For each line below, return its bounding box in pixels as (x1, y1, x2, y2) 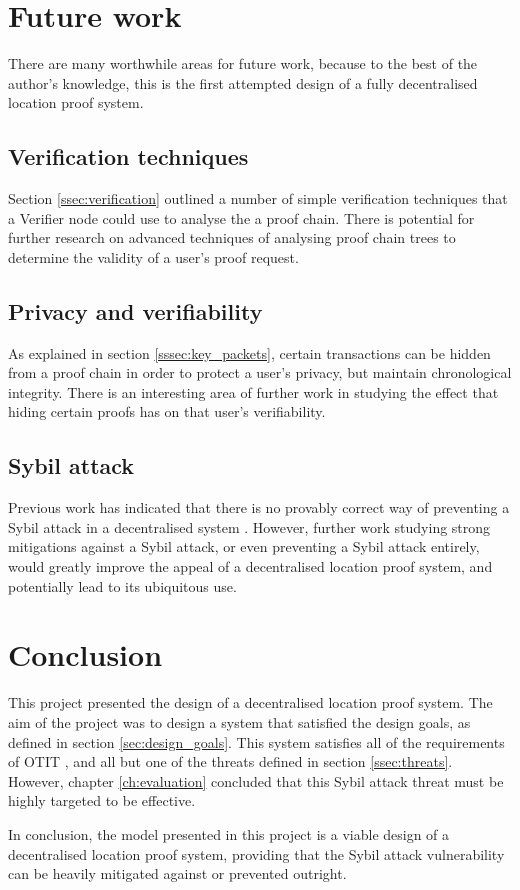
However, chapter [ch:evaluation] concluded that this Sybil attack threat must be (8, 770, 504, 791)
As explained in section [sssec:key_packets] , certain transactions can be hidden (8, 342, 491, 363)
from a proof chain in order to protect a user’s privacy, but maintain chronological (8, 362, 512, 383)
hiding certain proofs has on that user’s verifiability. (8, 401, 326, 422)
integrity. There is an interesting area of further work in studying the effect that (8, 381, 499, 402)
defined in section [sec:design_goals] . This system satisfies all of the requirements (8, 731, 505, 752)
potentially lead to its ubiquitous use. (8, 575, 237, 596)
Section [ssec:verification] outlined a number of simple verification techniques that (8, 188, 508, 209)
